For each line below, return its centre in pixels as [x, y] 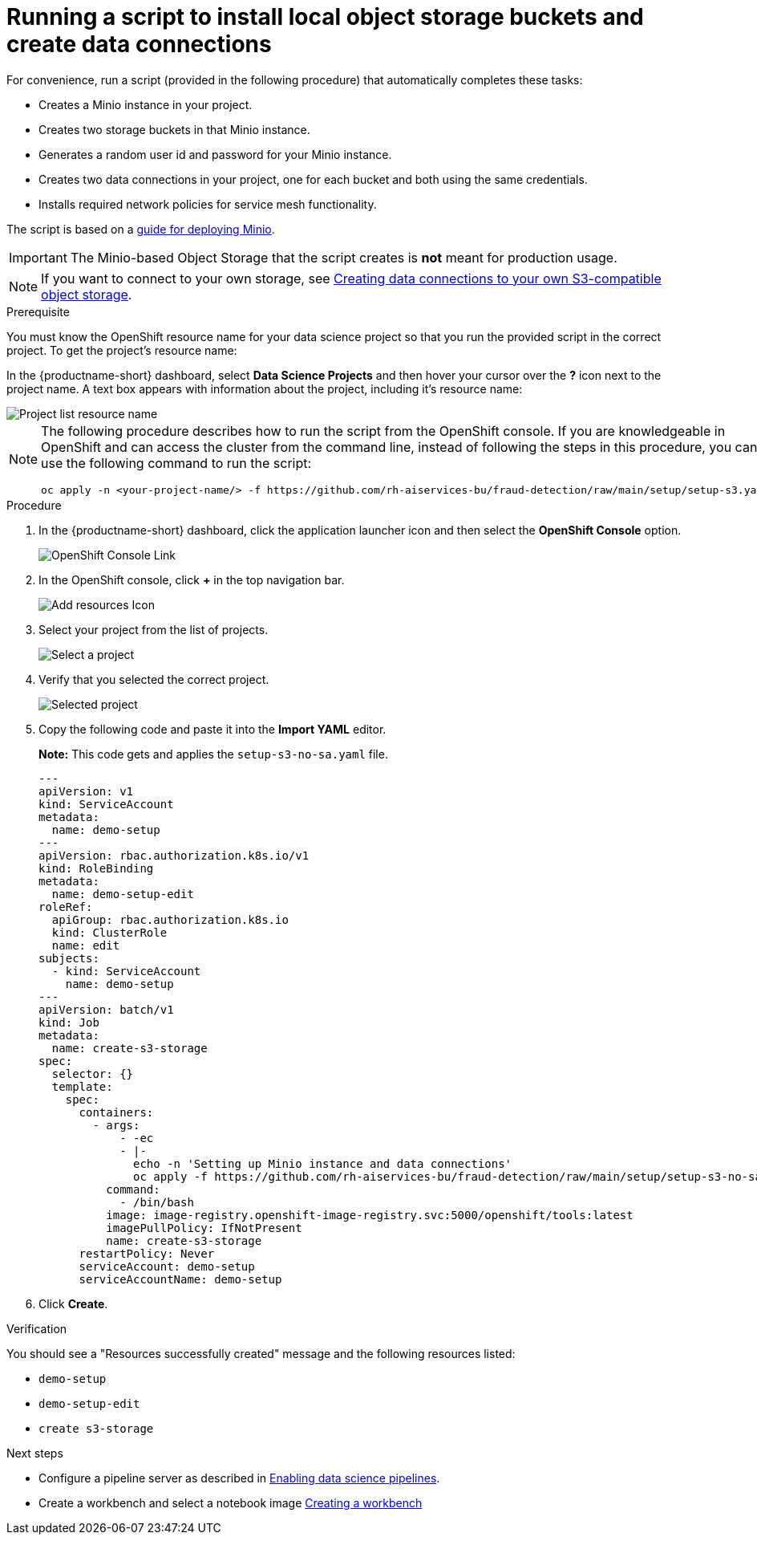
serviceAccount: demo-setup [167, 1266]
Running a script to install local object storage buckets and [325, 17]
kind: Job [69, 1022]
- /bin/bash [157, 1202]
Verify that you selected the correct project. [154, 679]
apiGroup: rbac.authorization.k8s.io [170, 919]
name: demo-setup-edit [123, 894]
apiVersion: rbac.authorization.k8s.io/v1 [174, 855]
